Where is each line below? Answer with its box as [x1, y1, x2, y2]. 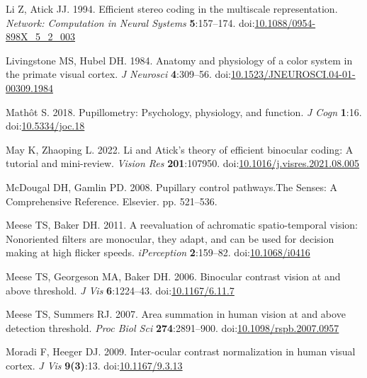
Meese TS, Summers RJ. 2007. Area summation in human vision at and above [6, 307, 346, 321]
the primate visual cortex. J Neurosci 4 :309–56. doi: [6, 67, 232, 81]
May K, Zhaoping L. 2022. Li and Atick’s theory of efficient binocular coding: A [6, 142, 354, 156]
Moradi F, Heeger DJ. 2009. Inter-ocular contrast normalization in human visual [6, 344, 356, 359]
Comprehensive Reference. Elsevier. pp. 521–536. [6, 193, 218, 208]
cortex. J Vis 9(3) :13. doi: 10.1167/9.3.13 [6, 357, 183, 372]
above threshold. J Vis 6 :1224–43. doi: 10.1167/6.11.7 [6, 282, 235, 297]
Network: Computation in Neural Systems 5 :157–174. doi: [6, 15, 255, 30]
